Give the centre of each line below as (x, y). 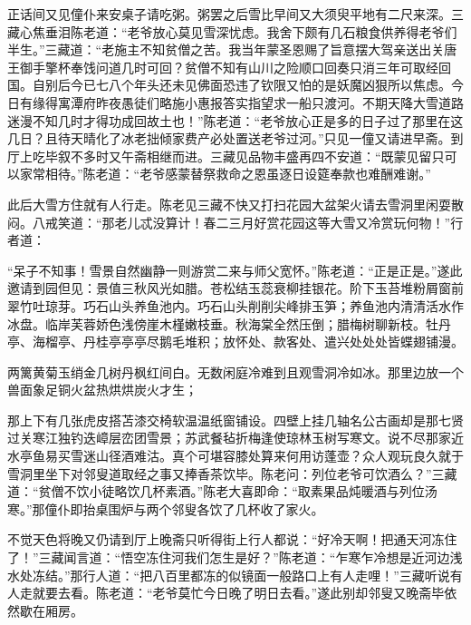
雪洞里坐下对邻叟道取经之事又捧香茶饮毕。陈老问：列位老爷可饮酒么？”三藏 (232, 473)
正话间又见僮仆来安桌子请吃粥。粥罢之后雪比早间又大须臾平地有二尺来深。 (229, 14)
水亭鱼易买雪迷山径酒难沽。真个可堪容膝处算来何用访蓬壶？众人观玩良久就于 (235, 456)
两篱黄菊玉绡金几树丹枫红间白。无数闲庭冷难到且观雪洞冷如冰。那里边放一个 (235, 371)
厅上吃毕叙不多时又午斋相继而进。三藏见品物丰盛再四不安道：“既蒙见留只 (226, 156)
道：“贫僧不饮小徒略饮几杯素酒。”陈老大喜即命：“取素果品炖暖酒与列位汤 (222, 491)
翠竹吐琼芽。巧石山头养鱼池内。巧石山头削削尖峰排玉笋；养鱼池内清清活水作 (235, 305)
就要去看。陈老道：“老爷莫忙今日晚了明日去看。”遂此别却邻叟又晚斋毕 (238, 593)
